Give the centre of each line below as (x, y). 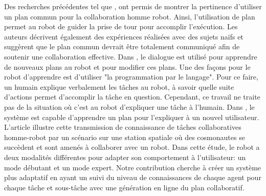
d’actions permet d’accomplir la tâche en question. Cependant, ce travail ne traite (132, 97)
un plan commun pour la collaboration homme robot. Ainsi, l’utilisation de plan (130, 16)
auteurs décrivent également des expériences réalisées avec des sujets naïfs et (124, 36)
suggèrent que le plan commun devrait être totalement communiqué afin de (122, 46)
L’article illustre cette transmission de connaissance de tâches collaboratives (123, 127)
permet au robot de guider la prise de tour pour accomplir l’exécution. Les (121, 26)
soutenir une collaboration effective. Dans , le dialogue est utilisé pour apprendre (131, 56)
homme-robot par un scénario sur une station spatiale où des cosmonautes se (125, 137)
